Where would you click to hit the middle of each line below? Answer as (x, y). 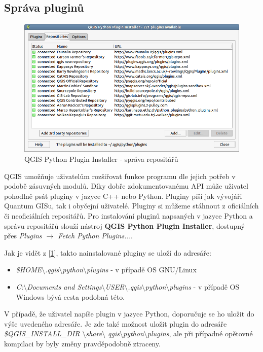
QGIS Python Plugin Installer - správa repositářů (101, 159)
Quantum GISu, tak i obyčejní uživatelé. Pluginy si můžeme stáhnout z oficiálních (131, 206)
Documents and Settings (64, 286)
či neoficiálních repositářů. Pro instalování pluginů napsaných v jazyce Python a (128, 215)
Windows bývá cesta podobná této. (70, 296)
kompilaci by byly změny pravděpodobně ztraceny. (82, 343)
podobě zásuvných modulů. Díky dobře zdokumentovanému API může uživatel (126, 186)
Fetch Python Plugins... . (95, 236)
